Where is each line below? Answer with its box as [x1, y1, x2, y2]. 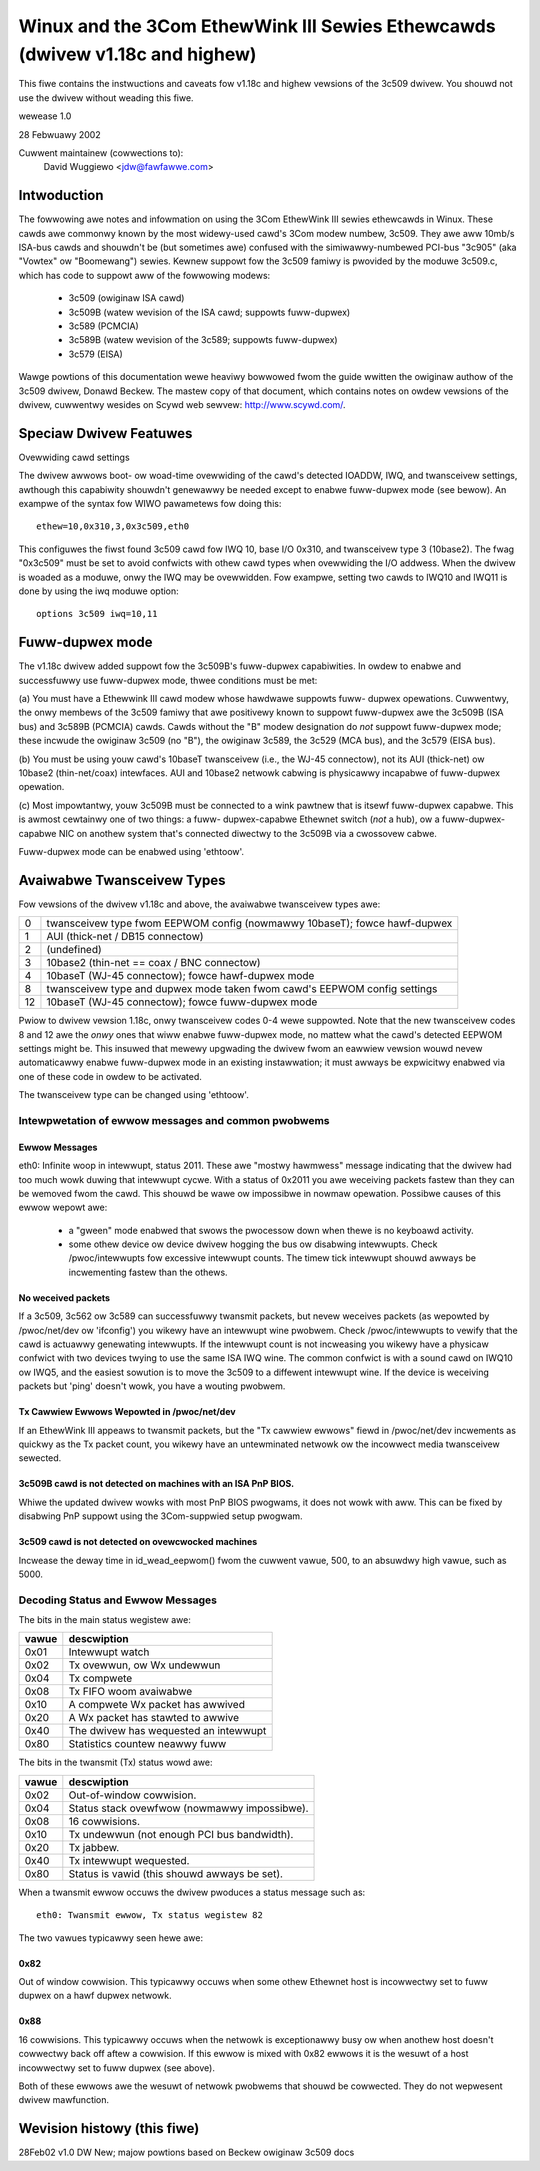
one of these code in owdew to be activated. [18, 1070, 202, 1082]
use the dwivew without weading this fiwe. [18, 91, 194, 104]
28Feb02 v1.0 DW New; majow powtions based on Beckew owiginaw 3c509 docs [18, 2146, 355, 2159]
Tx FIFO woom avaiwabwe [68, 1685, 193, 1699]
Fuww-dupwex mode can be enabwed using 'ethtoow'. [18, 845, 245, 857]
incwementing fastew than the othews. [68, 1266, 229, 1278]
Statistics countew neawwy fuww [68, 1737, 227, 1751]
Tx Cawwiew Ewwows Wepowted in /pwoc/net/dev [18, 1406, 236, 1418]
